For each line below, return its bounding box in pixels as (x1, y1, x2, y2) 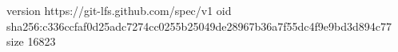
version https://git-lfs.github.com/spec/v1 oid (6, 2, 232, 18)
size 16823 (6, 33, 56, 50)
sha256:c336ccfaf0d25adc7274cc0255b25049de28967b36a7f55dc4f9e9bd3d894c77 (6, 17, 392, 34)
